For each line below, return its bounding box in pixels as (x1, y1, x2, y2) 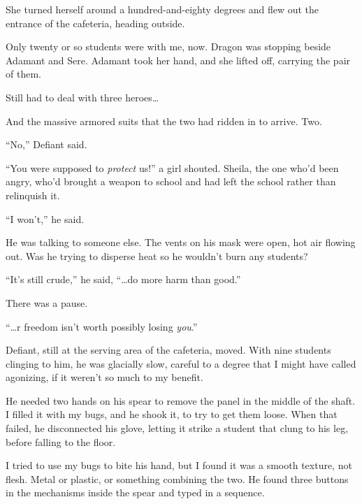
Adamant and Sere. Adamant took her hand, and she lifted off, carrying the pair (6, 52, 351, 67)
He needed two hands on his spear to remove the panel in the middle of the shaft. (6, 393, 356, 408)
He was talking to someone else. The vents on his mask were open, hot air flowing (6, 235, 356, 250)
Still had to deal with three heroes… (6, 89, 159, 104)
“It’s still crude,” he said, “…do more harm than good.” (6, 272, 241, 287)
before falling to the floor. (6, 434, 116, 449)
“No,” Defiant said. (6, 137, 87, 152)
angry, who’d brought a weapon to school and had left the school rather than (6, 174, 336, 189)
